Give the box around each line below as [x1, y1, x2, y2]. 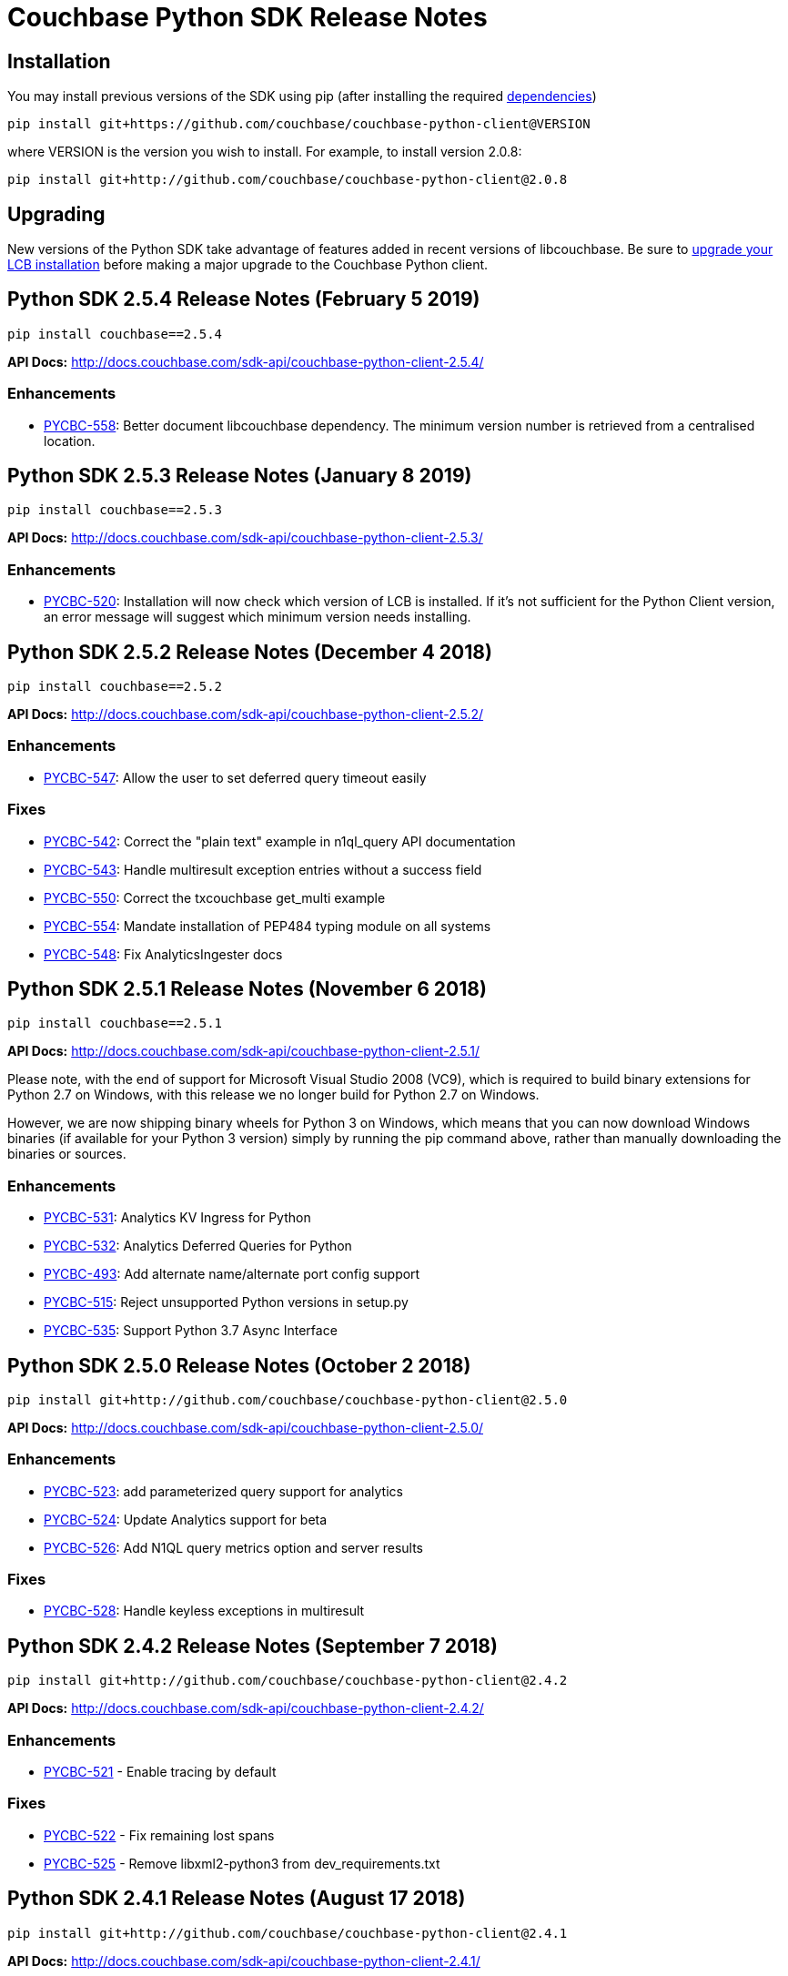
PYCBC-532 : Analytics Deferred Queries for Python [44, 1238, 352, 1254]
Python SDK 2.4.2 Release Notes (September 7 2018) [7, 1634, 498, 1657]
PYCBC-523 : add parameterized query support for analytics [44, 1483, 403, 1499]
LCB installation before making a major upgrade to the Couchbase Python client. [7, 257, 489, 273]
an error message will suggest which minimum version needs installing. [44, 609, 471, 625]
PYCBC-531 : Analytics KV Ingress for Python [44, 1210, 311, 1226]
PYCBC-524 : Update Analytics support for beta [44, 1511, 328, 1527]
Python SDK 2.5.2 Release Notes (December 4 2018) [7, 640, 492, 664]
